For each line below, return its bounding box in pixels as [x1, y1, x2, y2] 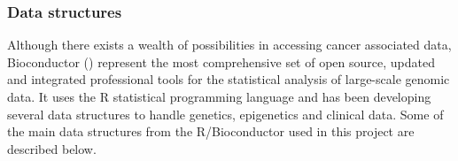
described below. [7, 139, 97, 157]
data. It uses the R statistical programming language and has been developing [7, 88, 431, 105]
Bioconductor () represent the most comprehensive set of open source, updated [7, 52, 435, 71]
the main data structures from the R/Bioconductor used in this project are [7, 122, 415, 141]
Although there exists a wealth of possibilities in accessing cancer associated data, [7, 35, 452, 54]
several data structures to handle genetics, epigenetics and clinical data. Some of [7, 104, 444, 123]
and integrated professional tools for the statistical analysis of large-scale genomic [7, 70, 450, 88]
